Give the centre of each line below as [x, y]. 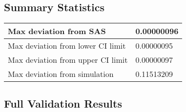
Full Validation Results [63, 103]
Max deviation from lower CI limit [67, 46]
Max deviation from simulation [61, 74]
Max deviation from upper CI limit [68, 60]
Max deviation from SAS [57, 31]
